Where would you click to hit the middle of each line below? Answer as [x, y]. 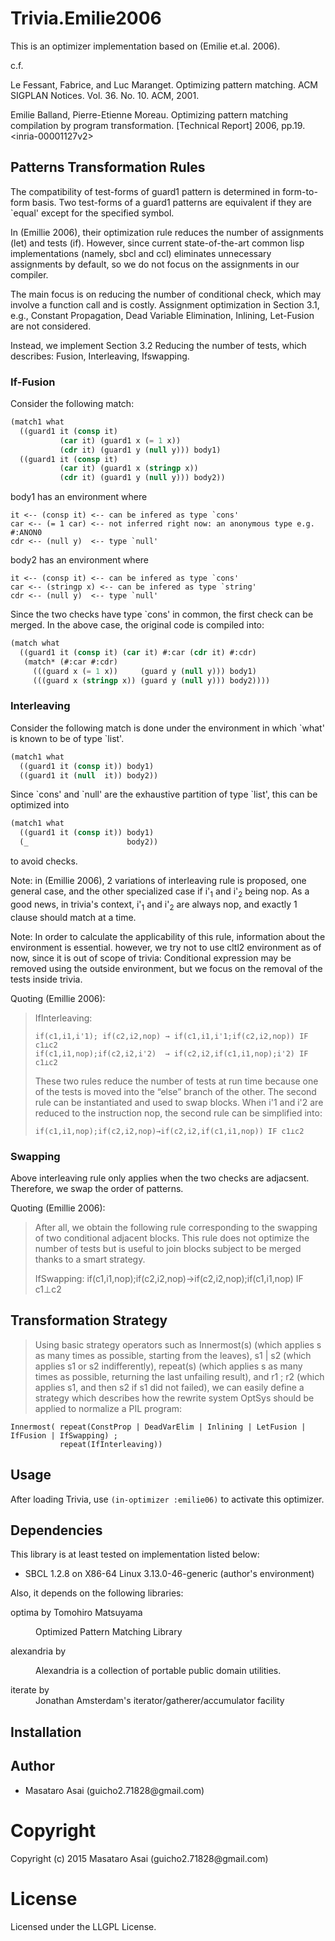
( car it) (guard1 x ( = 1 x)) [120, 440]
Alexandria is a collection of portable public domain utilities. [158, 1671]
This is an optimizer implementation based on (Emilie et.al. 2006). [145, 46]
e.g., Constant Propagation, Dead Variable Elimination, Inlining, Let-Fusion [162, 315]
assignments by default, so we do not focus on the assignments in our [155, 264]
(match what [35, 643]
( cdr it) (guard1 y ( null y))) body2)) [142, 478]
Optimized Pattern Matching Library [109, 1632]
